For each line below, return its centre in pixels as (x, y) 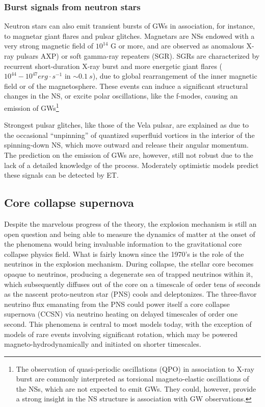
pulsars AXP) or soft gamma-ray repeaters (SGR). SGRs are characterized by (138, 56)
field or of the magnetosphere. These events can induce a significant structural (126, 86)
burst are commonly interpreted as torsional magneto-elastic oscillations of (132, 379)
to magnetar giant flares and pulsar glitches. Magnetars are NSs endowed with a (129, 35)
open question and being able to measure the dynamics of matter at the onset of (130, 234)
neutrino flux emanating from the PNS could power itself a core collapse (117, 304)
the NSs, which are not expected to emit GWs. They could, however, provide (136, 388)
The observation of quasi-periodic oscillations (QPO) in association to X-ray (135, 368)
